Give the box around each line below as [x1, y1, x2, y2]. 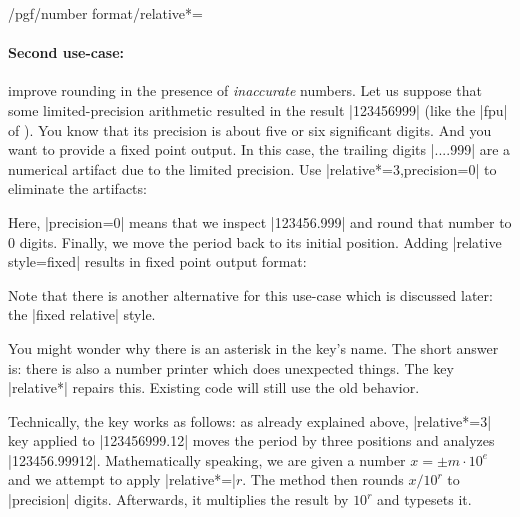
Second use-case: [8, 42, 125, 63]
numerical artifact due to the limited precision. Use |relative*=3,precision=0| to [8, 158, 497, 179]
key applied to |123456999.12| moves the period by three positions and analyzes [8, 430, 495, 451]
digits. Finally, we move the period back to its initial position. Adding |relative [19, 231, 502, 252]
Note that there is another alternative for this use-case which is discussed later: [8, 284, 493, 305]
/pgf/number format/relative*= [8, 3, 203, 23]
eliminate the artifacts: [8, 178, 147, 199]
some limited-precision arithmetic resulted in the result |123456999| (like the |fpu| [8, 99, 508, 120]
